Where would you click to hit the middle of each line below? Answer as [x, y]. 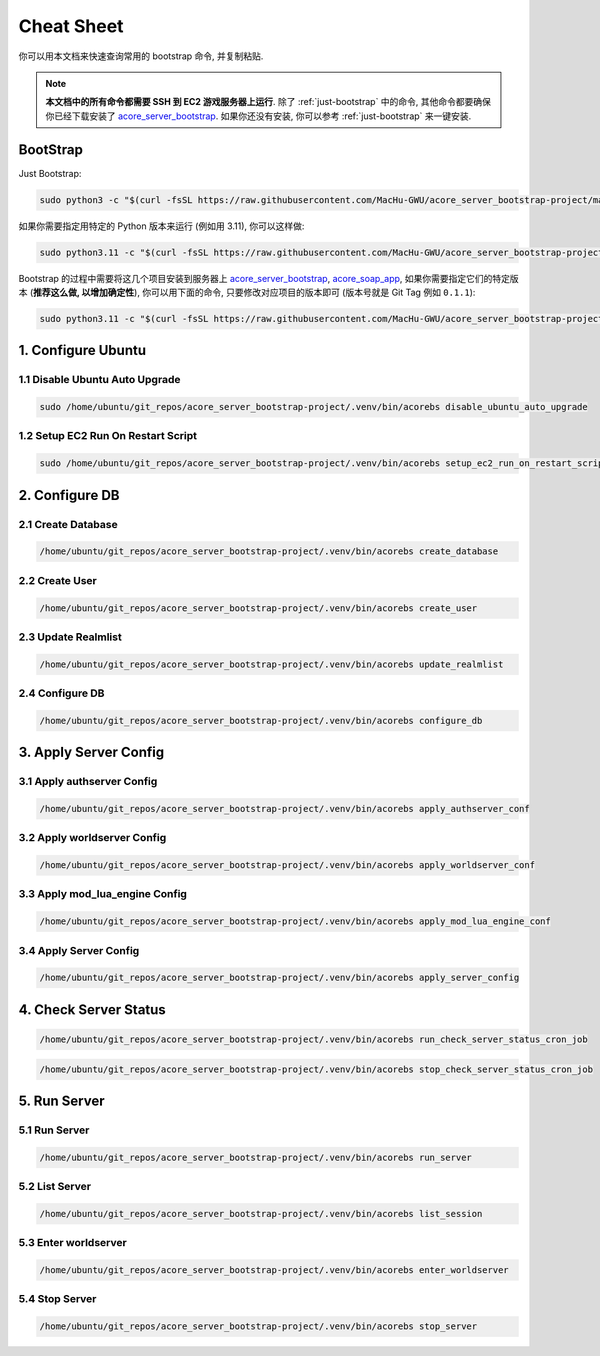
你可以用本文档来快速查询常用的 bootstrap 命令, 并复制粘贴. [141, 56]
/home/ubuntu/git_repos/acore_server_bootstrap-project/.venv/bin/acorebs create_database [269, 551]
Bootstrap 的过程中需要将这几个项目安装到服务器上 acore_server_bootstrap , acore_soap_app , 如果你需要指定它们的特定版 [268, 278]
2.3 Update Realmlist [70, 637]
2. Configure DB [69, 495]
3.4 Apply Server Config [79, 950]
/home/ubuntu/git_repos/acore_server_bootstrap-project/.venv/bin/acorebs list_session [261, 1213]
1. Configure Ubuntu [82, 350]
